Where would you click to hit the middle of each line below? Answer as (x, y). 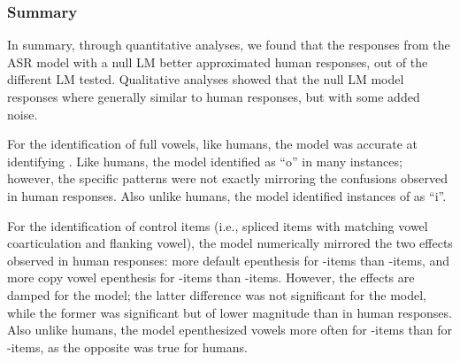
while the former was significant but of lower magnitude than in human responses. (230, 312)
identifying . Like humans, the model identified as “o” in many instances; (205, 161)
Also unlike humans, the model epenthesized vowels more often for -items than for (230, 330)
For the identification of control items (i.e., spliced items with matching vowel (218, 225)
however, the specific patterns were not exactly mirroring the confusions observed (228, 178)
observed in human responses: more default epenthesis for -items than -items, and (229, 260)
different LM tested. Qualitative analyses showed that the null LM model (206, 79)
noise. (23, 114)
